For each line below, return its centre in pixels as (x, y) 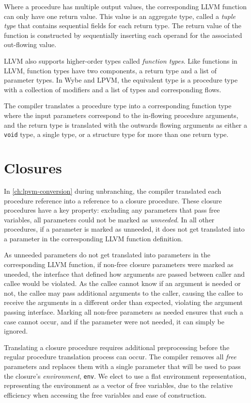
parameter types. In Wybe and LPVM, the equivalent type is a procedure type (121, 80)
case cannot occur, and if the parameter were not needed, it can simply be (114, 321)
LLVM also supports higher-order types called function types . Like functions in (121, 60)
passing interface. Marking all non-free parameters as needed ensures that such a (124, 312)
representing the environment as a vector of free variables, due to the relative (118, 385)
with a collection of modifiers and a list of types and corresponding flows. (113, 89)
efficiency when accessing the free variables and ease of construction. (105, 395)
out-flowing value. (30, 44)
